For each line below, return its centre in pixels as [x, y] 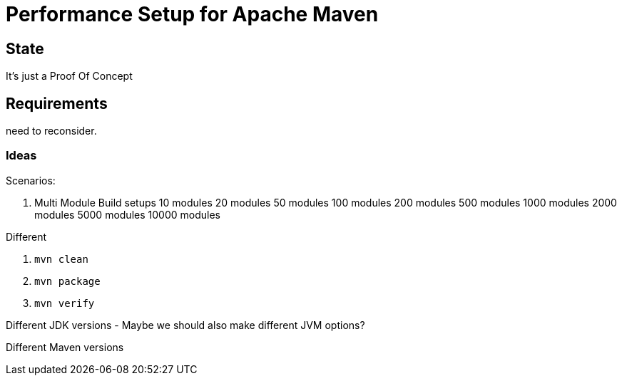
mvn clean [61, 259]
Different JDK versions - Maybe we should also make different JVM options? [185, 325]
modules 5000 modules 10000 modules [127, 214]
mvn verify [65, 303]
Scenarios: [31, 180]
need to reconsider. [51, 131]
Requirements [57, 103]
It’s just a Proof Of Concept [69, 76]
